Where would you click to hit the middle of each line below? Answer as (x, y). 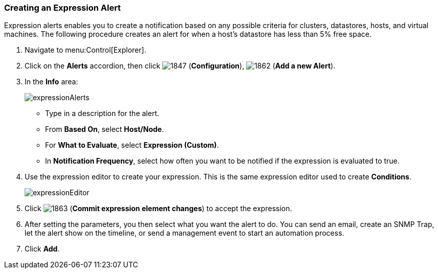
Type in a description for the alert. (102, 113)
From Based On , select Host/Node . (105, 129)
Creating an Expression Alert (63, 8)
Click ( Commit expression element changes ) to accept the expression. (158, 209)
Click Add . (42, 249)
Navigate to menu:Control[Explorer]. (85, 50)
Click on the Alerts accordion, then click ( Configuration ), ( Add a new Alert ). (180, 66)
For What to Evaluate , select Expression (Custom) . (132, 145)
